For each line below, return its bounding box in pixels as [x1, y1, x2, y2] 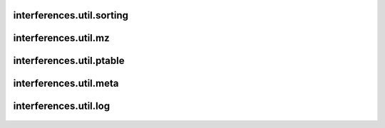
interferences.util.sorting [13, 9, 128, 21]
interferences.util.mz [13, 32, 110, 44]
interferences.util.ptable [13, 55, 125, 67]
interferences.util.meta [13, 78, 119, 90]
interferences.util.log [13, 100, 111, 112]
